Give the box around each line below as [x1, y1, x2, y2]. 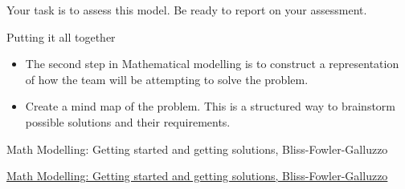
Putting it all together [6, 28, 116, 45]
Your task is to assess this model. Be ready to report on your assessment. [6, 2, 367, 18]
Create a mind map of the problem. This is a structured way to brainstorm [25, 98, 395, 115]
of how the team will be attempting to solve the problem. [25, 70, 309, 87]
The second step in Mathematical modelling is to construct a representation [25, 55, 399, 72]
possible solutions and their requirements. [25, 113, 231, 130]
